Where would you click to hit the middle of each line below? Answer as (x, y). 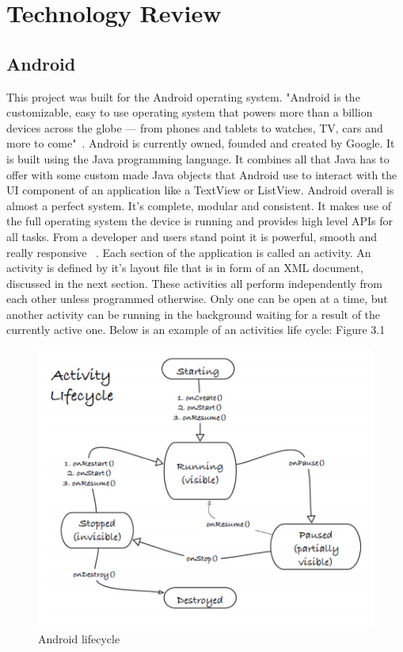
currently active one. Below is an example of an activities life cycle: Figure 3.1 (196, 330)
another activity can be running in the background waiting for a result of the (194, 314)
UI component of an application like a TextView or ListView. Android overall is (200, 190)
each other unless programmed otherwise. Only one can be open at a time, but (197, 299)
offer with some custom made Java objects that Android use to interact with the (202, 174)
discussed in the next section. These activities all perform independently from (195, 283)
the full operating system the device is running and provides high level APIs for (200, 221)
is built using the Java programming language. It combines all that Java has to (198, 158)
